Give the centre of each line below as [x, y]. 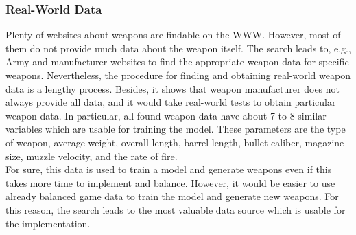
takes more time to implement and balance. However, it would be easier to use [170, 182]
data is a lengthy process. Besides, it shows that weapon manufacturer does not [173, 88]
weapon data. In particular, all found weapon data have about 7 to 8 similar [166, 115]
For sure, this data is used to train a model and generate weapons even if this [169, 169]
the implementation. [48, 223]
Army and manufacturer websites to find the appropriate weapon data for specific [177, 61]
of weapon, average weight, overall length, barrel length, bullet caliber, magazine [175, 142]
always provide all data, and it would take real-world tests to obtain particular [171, 102]
